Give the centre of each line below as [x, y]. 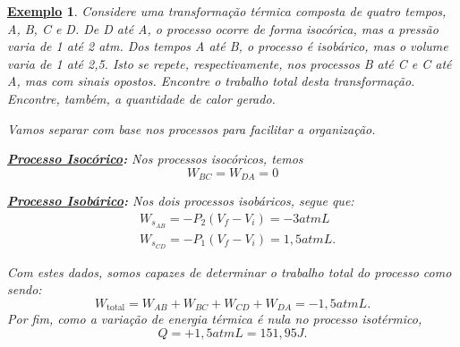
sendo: [25, 289]
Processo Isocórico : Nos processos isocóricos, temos [155, 159]
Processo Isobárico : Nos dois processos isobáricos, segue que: [181, 201]
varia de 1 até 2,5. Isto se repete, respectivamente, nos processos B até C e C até [230, 63]
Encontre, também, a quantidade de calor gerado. [141, 98]
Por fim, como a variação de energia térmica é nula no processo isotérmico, [215, 319]
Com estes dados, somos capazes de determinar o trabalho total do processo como [230, 271]
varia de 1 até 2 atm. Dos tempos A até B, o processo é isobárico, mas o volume [228, 46]
